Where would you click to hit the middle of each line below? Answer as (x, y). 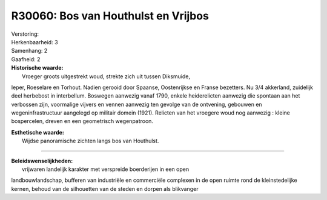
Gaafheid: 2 (26, 59)
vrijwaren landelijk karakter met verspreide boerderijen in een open (106, 169)
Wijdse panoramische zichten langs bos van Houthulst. (91, 141)
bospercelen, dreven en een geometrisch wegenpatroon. (82, 121)
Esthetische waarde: (38, 132)
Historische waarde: (37, 68)
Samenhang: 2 (29, 51)
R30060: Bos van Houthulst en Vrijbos (110, 16)
